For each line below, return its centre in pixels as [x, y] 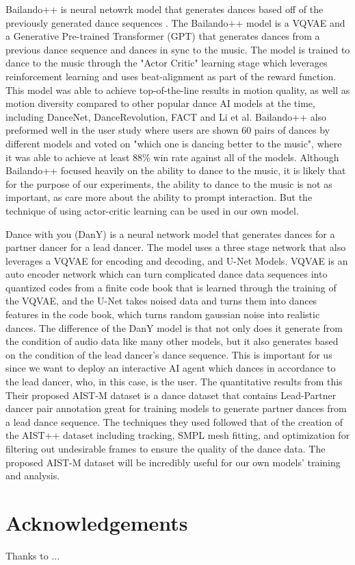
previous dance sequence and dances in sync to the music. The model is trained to [178, 49]
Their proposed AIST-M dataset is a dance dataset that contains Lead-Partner [171, 395]
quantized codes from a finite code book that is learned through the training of [171, 287]
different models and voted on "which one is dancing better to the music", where [174, 143]
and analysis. [33, 476]
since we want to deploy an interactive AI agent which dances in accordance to [171, 368]
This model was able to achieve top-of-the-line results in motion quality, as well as [178, 89]
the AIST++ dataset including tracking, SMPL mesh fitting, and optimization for [178, 435]
